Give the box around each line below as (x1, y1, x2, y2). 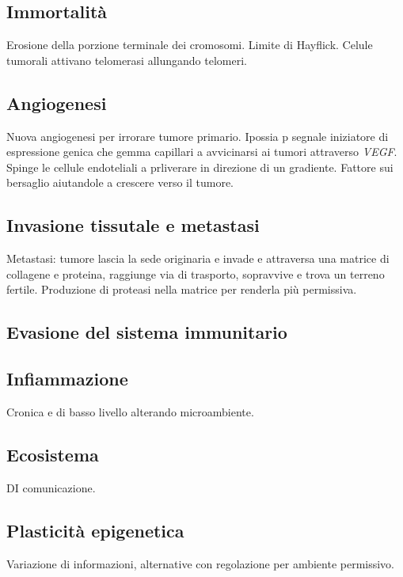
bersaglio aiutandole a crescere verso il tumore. (6, 174, 234, 191)
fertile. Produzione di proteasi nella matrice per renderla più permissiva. (6, 281, 357, 298)
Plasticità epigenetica (6, 518, 184, 542)
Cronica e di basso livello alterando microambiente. (6, 403, 254, 419)
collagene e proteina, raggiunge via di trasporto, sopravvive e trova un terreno (6, 265, 385, 282)
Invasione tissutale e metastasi (6, 213, 260, 237)
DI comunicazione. (6, 479, 96, 495)
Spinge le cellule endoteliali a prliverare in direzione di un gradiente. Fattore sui (6, 158, 393, 175)
